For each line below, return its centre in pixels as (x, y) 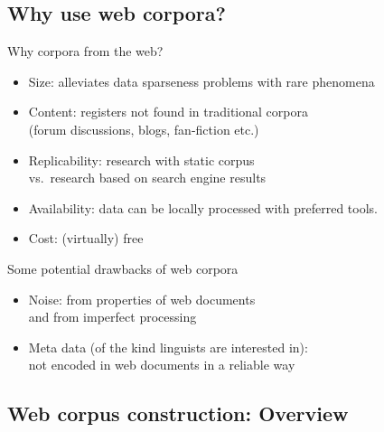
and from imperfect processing (112, 317)
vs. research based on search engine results (147, 178)
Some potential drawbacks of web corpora (123, 268)
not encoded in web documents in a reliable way (162, 365)
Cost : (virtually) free (86, 238)
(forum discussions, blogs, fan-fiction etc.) (144, 129)
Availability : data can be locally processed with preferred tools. (203, 207)
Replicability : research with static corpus (141, 160)
